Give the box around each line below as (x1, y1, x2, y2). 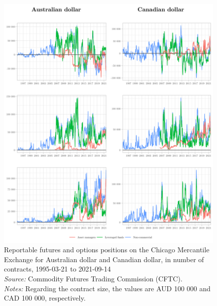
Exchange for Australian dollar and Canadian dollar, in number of (4, 254, 204, 264)
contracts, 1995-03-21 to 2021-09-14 (4, 264, 111, 274)
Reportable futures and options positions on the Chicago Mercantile (4, 244, 210, 255)
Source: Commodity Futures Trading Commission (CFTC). (4, 273, 182, 283)
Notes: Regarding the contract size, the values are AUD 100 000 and (4, 283, 211, 293)
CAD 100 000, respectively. (4, 293, 86, 303)
